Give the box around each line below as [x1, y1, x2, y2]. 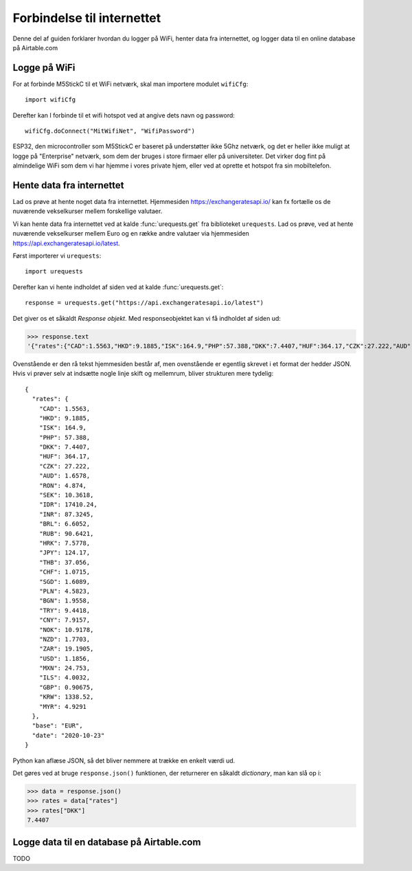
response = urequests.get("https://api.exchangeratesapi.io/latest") [25, 299, 264, 307]
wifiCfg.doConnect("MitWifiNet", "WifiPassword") [25, 127, 196, 135]
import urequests [25, 268, 83, 275]
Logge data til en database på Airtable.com [12, 836, 201, 848]
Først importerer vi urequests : [12, 251, 102, 260]
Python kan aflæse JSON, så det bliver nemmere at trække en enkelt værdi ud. [12, 756, 236, 765]
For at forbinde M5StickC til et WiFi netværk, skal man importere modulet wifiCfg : [12, 80, 249, 88]
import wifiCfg [25, 96, 76, 104]
